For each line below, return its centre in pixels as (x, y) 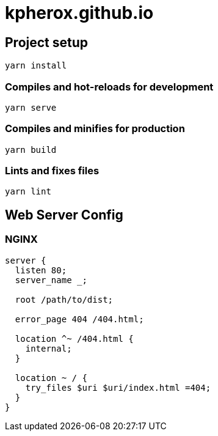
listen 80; (41, 270)
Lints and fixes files (52, 171)
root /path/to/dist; (64, 299)
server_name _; (51, 280)
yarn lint (28, 192)
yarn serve (31, 107)
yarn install (36, 66)
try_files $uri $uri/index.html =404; (118, 387)
